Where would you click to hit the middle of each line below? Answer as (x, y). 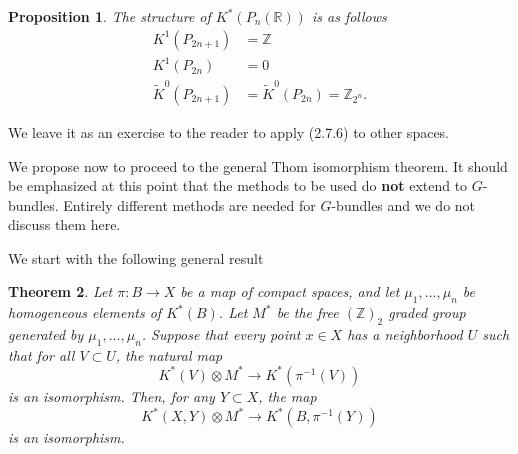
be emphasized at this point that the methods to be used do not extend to (238, 185)
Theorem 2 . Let (60, 291)
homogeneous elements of (85, 312)
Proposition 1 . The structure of (109, 16)
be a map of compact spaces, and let (290, 291)
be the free (307, 312)
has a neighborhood (405, 334)
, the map (287, 395)
